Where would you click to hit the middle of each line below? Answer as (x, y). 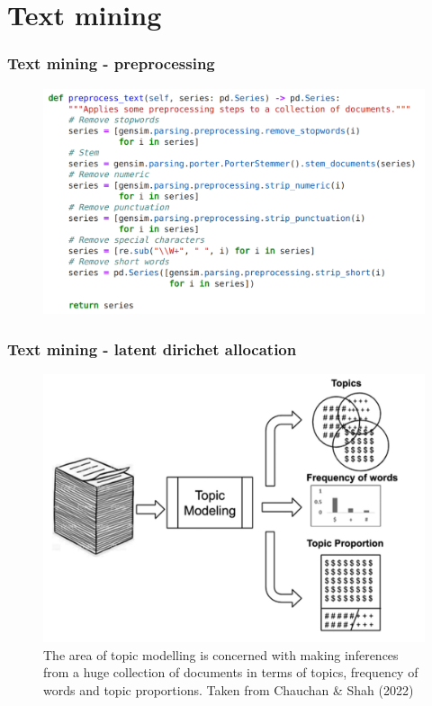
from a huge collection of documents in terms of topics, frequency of (231, 672)
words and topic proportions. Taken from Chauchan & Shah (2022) (229, 689)
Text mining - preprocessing (111, 63)
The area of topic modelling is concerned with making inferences (221, 654)
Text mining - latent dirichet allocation (152, 349)
